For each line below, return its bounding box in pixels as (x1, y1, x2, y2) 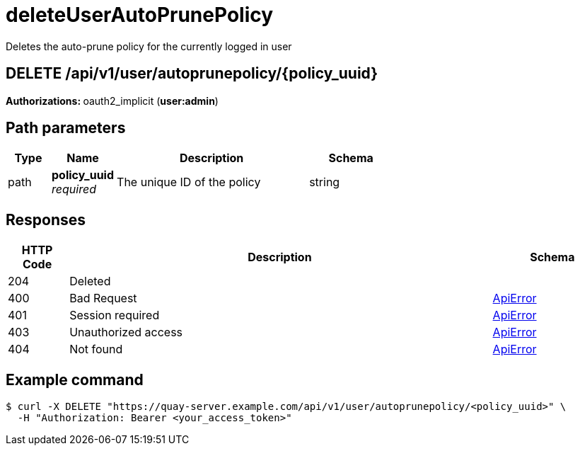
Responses (6, 210, 86, 229)
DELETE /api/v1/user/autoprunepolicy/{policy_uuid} (6, 64, 378, 83)
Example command (6, 370, 144, 389)
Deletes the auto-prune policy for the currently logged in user (6, 40, 292, 52)
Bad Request (69, 291, 137, 306)
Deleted (69, 274, 111, 289)
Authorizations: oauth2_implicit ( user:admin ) (6, 94, 219, 107)
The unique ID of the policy (117, 175, 261, 190)
